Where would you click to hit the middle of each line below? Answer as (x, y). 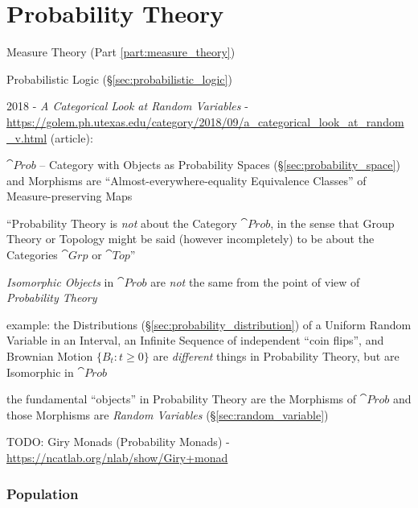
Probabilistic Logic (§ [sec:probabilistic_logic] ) (119, 78)
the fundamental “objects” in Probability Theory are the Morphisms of (182, 399)
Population (43, 493)
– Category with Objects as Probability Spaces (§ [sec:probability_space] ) (220, 165)
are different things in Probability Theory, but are (276, 356)
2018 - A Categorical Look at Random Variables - (127, 106)
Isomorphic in (40, 372)
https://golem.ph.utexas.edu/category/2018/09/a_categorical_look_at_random (205, 121)
